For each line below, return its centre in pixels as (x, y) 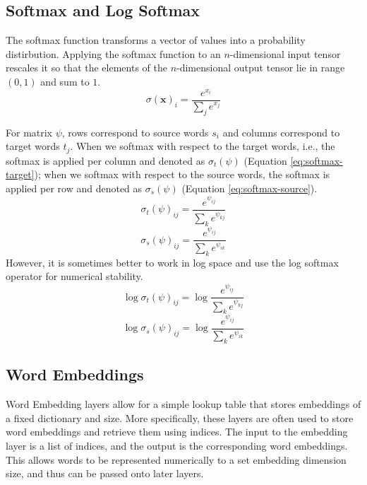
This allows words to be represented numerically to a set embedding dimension (176, 459)
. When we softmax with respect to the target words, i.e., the (203, 146)
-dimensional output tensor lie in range (261, 68)
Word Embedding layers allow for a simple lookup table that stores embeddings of (183, 404)
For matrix (29, 132)
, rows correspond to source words (135, 132)
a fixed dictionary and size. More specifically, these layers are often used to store (180, 417)
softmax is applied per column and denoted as (106, 160)
